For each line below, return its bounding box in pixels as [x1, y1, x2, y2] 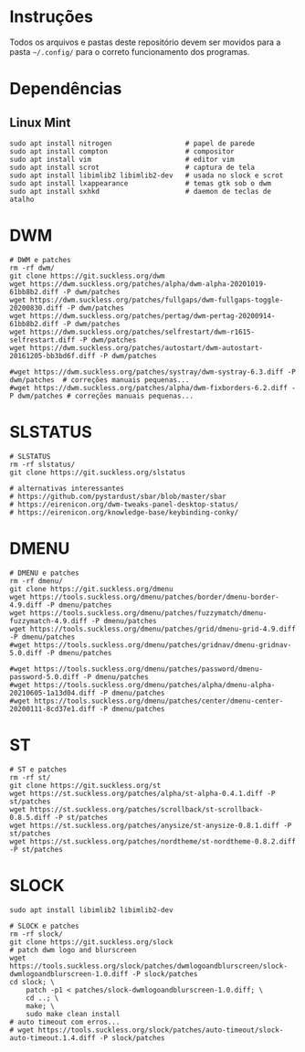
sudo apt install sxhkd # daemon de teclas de [9, 186, 272, 196]
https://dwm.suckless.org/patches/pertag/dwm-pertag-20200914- [29, 311, 276, 321]
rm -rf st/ [9, 772, 51, 782]
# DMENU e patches [9, 569, 79, 578]
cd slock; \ [9, 977, 55, 986]
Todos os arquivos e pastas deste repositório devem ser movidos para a [9, 37, 281, 48]
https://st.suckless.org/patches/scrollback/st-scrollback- [29, 804, 263, 814]
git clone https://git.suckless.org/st [9, 781, 162, 790]
